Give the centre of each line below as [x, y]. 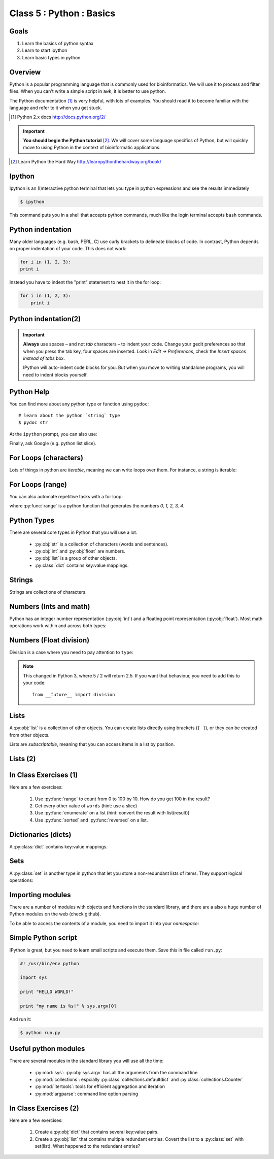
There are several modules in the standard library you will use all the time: [87, 1061]
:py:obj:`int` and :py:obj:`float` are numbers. [80, 551]
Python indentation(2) [45, 319]
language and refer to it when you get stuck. [56, 108]
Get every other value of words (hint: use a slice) [86, 806]
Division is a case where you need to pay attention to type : [71, 652]
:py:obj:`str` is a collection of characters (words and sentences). [101, 544]
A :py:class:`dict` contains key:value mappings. [59, 846]
